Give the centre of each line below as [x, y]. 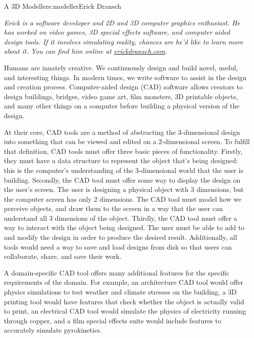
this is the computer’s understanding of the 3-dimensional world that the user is [124, 170]
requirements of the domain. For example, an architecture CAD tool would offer [124, 282]
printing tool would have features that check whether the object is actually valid [124, 301]
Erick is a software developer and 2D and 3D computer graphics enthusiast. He [122, 22]
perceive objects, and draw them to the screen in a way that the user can [113, 208]
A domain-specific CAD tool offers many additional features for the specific [117, 272]
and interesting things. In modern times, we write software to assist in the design [125, 77]
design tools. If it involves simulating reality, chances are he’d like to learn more [124, 41]
